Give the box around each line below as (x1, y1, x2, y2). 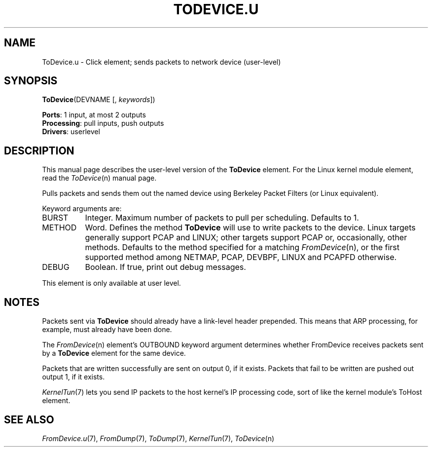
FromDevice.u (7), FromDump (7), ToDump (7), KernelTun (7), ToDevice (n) (42, 434, 275, 443)
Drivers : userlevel (42, 127, 100, 136)
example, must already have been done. (42, 325, 172, 334)
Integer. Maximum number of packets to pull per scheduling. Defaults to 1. (85, 213, 359, 223)
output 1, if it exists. (42, 373, 105, 381)
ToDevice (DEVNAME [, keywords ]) (42, 95, 155, 104)
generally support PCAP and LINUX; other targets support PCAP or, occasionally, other (85, 232, 407, 243)
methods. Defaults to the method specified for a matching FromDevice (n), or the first (85, 242, 399, 253)
